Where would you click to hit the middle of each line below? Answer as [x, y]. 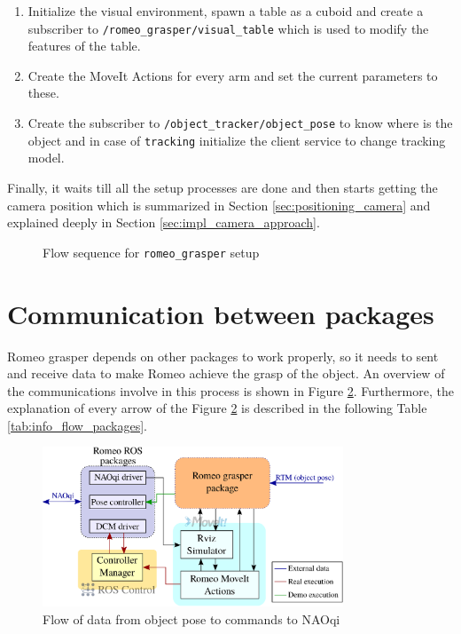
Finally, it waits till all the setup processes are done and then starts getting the [223, 187]
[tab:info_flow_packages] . [78, 425]
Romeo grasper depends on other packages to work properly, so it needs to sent [223, 356]
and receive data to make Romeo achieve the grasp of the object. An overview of [226, 373]
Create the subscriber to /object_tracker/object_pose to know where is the [240, 123]
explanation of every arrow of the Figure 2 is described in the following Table [217, 408]
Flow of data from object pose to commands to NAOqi [191, 618]
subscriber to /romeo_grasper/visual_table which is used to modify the [228, 28]
